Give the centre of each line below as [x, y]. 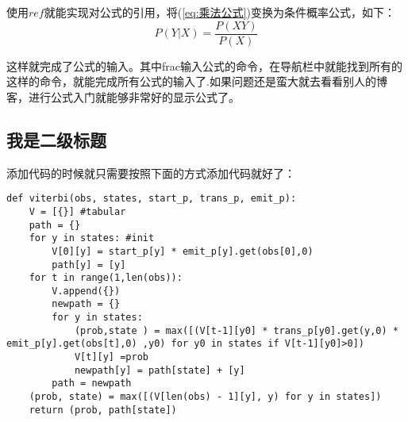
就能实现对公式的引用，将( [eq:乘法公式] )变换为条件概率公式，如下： [219, 12]
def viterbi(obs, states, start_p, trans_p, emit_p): [152, 199]
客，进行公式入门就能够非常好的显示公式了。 [123, 96]
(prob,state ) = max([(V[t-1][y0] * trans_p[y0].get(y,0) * [236, 330]
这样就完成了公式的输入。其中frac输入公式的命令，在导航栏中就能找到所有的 [204, 65]
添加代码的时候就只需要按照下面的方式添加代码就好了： [151, 173]
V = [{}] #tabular [77, 211]
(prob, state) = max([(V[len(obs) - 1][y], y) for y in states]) [205, 397]
